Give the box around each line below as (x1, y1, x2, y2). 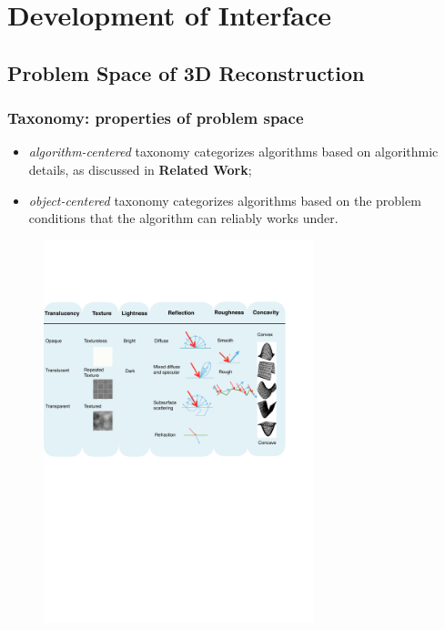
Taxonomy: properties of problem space (7, 107, 304, 129)
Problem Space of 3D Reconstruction (7, 58, 365, 86)
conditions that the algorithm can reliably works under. (28, 208, 339, 228)
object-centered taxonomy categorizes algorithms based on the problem (28, 190, 421, 209)
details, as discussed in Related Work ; (28, 159, 252, 178)
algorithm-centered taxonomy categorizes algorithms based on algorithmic (28, 142, 439, 161)
